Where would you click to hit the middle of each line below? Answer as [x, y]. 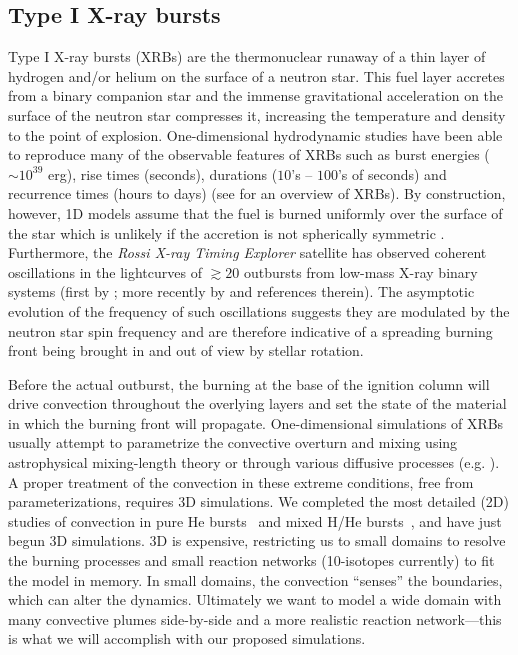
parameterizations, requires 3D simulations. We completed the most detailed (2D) [259, 501]
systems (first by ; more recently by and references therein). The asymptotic [241, 291]
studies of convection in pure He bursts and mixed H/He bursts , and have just [255, 520]
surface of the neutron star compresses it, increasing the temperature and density [257, 114]
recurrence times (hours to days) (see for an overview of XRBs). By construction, [257, 193]
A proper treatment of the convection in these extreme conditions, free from [241, 481]
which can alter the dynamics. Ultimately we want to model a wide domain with [255, 599]
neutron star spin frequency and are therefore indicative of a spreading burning [250, 330]
